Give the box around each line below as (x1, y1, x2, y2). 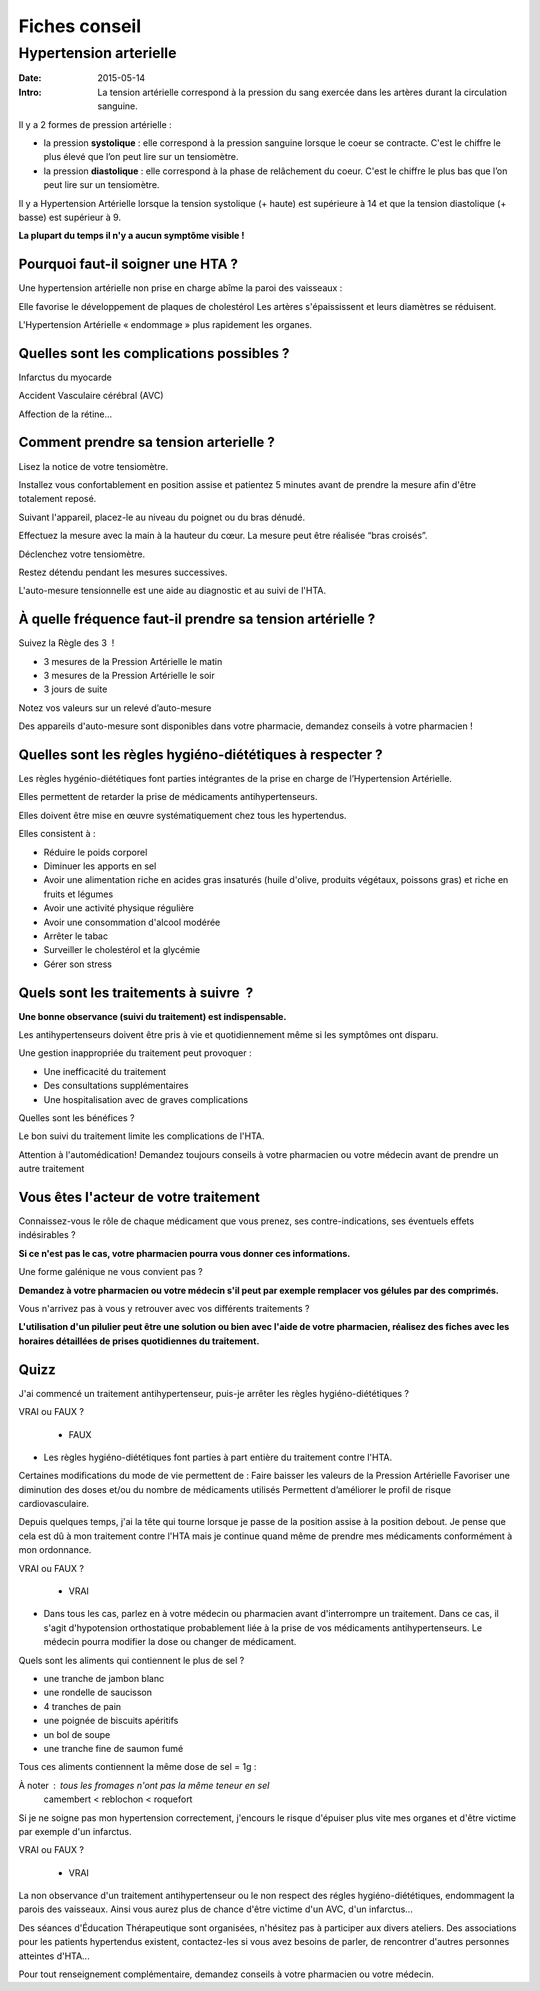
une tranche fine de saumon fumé (43, 1742, 184, 1754)
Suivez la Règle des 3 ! (18, 637, 115, 649)
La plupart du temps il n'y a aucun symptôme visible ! (18, 230, 245, 242)
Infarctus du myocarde (18, 371, 112, 383)
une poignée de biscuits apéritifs (43, 1715, 179, 1727)
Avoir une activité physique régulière (43, 902, 195, 914)
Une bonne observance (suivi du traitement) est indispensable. (18, 1010, 287, 1022)
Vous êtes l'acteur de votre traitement (18, 1189, 260, 1205)
